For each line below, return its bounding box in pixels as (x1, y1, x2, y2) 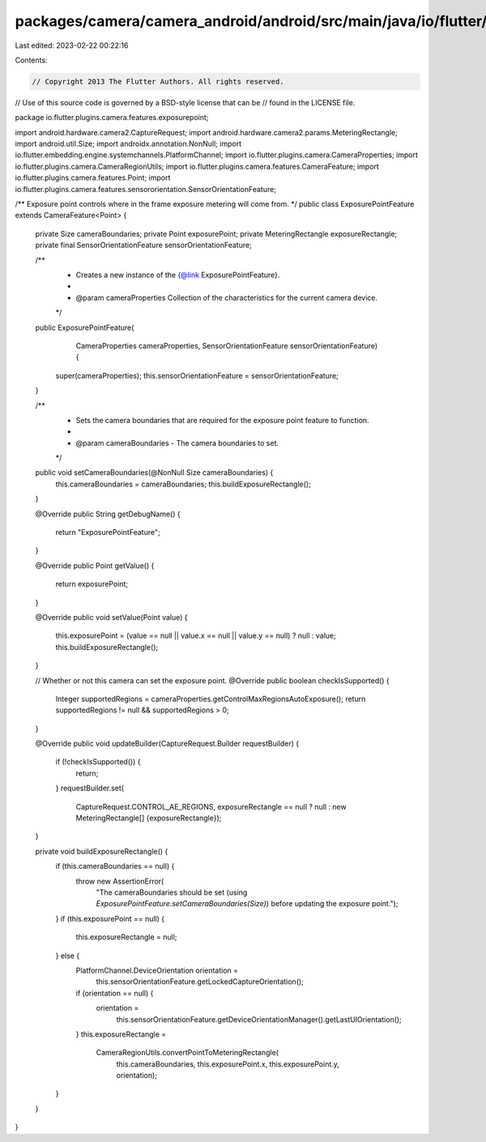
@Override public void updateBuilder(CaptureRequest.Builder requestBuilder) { (35, 738, 300, 749)
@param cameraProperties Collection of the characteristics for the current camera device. (75, 293, 378, 302)
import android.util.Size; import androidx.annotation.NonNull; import (15, 139, 242, 149)
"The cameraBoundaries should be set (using (96, 888, 248, 897)
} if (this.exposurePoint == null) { (55, 913, 165, 923)
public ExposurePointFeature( (35, 323, 134, 332)
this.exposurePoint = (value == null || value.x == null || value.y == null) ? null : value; (55, 631, 336, 640)
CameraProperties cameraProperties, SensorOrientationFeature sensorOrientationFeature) (75, 340, 378, 350)
